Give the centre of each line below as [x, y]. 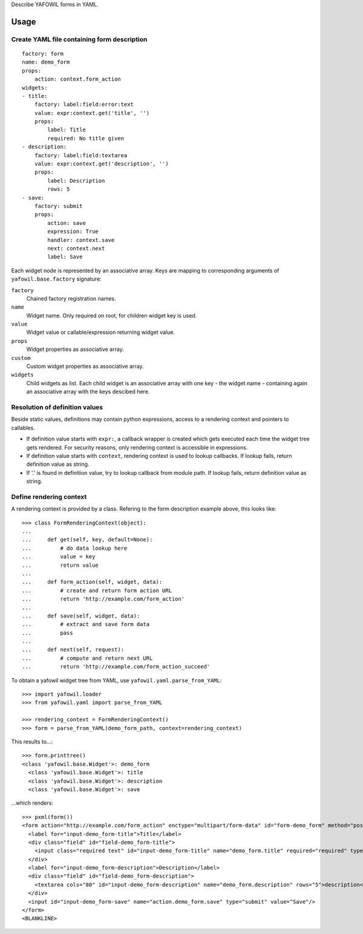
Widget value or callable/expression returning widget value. [101, 332]
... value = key [59, 557]
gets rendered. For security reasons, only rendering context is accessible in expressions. [137, 447]
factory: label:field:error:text [84, 105]
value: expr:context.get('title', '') [92, 113]
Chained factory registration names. [71, 298]
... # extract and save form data [86, 624]
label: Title [67, 130]
